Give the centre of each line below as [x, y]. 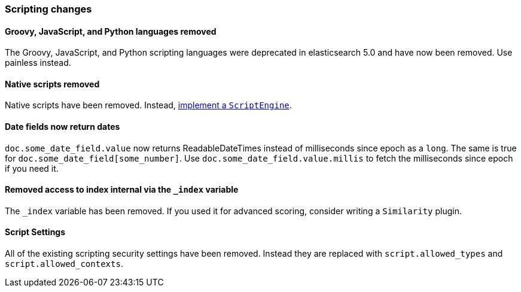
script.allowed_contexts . [64, 264]
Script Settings [35, 232]
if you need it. [32, 168]
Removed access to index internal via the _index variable [122, 190]
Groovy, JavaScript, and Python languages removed [111, 31]
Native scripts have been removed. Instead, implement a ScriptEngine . [148, 105]
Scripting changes [48, 9]
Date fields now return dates [63, 127]
